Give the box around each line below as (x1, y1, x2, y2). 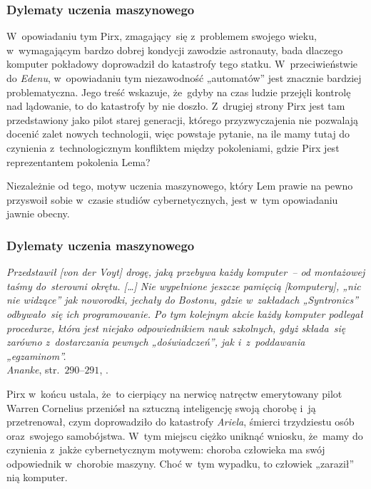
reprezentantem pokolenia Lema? (6, 154, 151, 169)
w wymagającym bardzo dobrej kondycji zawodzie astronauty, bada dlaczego (6, 42, 343, 57)
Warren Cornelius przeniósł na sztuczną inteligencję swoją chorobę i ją (6, 400, 316, 415)
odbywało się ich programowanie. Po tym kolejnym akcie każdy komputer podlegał (6, 306, 363, 321)
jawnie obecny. (6, 206, 70, 221)
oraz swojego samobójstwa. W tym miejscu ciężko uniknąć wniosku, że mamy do (6, 428, 363, 443)
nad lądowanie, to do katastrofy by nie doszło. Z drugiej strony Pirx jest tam (6, 98, 345, 113)
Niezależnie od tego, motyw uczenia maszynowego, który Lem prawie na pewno (6, 178, 353, 193)
